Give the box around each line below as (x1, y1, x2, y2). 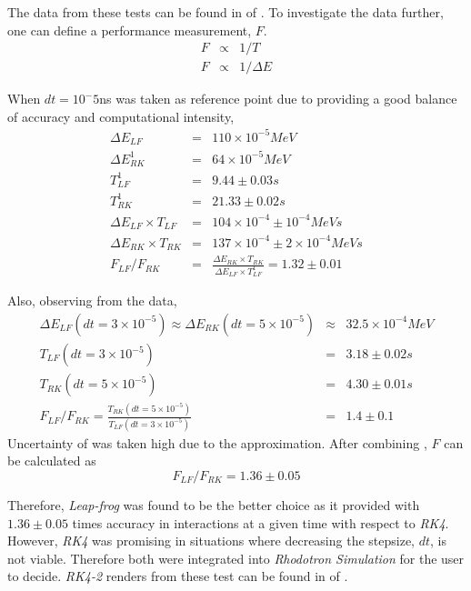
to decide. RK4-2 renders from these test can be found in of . (7, 566, 348, 586)
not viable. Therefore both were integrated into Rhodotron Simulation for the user (7, 548, 465, 567)
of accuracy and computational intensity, (7, 106, 235, 125)
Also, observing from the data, (7, 291, 177, 310)
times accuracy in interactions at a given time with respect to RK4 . (72, 513, 449, 532)
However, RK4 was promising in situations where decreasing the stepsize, (7, 531, 416, 550)
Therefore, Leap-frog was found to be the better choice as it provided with (7, 495, 420, 514)
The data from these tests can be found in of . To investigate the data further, (7, 3, 444, 21)
